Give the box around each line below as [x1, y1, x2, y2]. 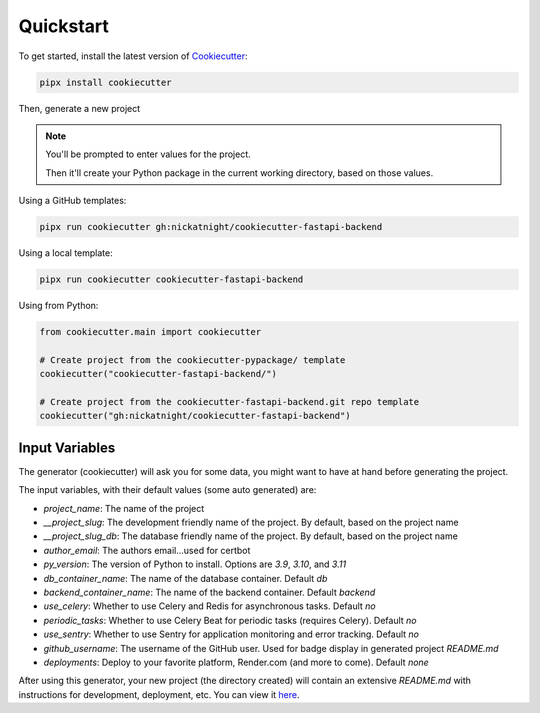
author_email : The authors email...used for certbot [43, 544, 251, 556]
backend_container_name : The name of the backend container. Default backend [43, 586, 376, 598]
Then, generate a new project [18, 102, 141, 114]
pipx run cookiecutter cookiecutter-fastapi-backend [39, 274, 304, 285]
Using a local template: [18, 247, 114, 259]
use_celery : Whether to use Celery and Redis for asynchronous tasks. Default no [43, 600, 376, 612]
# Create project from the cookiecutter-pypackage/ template [39, 354, 346, 365]
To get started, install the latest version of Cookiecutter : [18, 50, 249, 62]
